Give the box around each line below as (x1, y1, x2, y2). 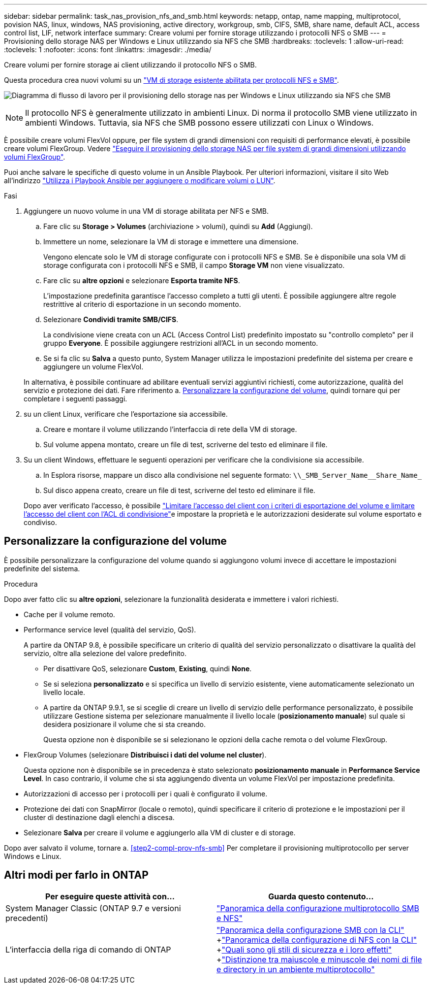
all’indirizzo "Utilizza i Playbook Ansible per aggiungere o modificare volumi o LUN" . (4, 176, 276, 185)
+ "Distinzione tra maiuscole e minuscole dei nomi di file (216, 954, 422, 964)
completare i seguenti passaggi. (24, 395, 127, 403)
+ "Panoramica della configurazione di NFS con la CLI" (216, 934, 417, 945)
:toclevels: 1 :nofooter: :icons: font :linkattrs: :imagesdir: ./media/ (4, 45, 212, 54)
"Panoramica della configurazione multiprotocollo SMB (216, 903, 419, 913)
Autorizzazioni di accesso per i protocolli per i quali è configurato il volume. (24, 789, 268, 798)
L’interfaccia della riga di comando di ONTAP (5, 944, 171, 955)
